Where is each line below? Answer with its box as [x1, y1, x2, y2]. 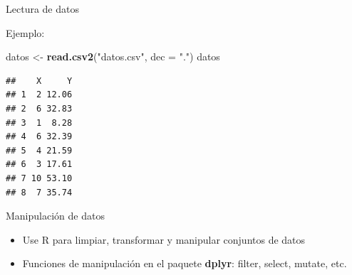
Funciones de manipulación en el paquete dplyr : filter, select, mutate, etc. [22, 256, 347, 271]
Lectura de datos [6, 1, 79, 16]
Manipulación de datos [6, 208, 105, 223]
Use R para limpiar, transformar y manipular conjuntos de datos [22, 232, 306, 247]
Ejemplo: [6, 25, 45, 40]
